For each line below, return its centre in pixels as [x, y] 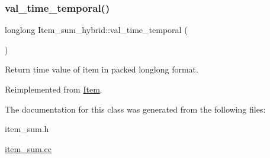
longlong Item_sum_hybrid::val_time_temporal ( [96, 30]
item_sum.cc [28, 148]
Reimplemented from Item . [54, 89]
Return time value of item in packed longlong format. [102, 69]
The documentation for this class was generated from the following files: [135, 109]
